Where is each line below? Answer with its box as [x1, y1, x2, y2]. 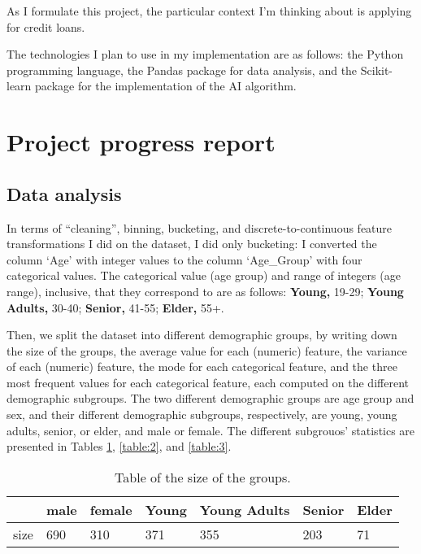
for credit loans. [7, 18, 85, 35]
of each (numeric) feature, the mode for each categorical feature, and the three [7, 358, 397, 375]
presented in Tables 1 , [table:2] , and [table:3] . [7, 438, 232, 455]
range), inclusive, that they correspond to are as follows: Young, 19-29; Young [7, 282, 404, 299]
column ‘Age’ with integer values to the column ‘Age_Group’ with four [7, 251, 362, 268]
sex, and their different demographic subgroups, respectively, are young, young [7, 406, 397, 423]
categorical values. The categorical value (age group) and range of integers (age [7, 267, 401, 284]
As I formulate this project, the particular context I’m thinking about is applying [7, 2, 412, 19]
